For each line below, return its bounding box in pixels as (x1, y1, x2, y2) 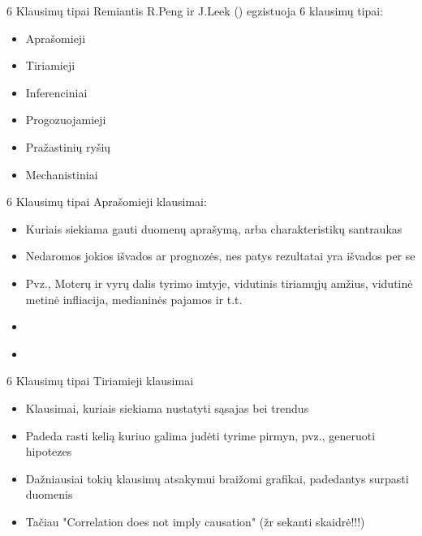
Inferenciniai (25, 84, 88, 101)
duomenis (25, 486, 73, 503)
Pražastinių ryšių (25, 138, 111, 155)
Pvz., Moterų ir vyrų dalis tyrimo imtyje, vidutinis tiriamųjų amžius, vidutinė (25, 274, 413, 291)
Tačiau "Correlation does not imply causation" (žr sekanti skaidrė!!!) (25, 512, 365, 530)
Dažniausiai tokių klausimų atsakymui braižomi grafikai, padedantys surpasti (25, 470, 409, 487)
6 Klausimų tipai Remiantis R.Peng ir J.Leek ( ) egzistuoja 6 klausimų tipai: (6, 2, 384, 19)
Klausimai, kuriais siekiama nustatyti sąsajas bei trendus (25, 399, 309, 416)
